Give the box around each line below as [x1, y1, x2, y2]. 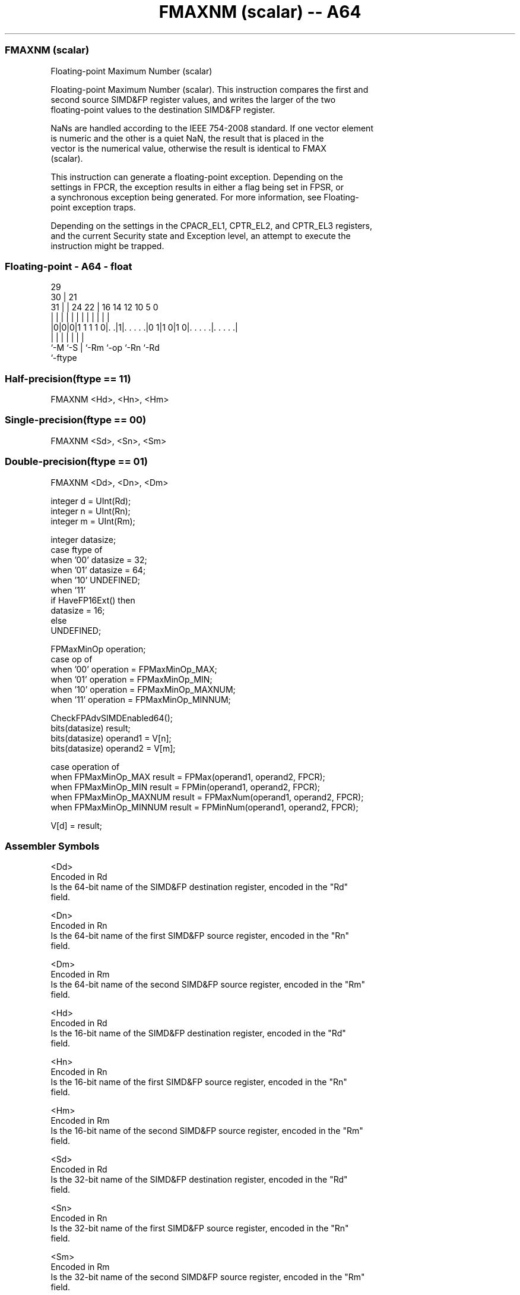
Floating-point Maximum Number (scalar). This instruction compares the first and [50, 84, 369, 95]
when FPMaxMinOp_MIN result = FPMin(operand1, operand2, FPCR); [50, 781, 320, 792]
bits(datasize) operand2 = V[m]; [50, 743, 176, 753]
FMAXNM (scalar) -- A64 [158, 2, 362, 22]
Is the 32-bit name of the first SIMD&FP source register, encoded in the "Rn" [50, 1223, 349, 1234]
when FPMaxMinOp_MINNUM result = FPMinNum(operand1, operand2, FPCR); [50, 801, 359, 812]
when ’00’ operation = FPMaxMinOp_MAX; [50, 664, 217, 674]
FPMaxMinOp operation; [50, 643, 146, 654]
